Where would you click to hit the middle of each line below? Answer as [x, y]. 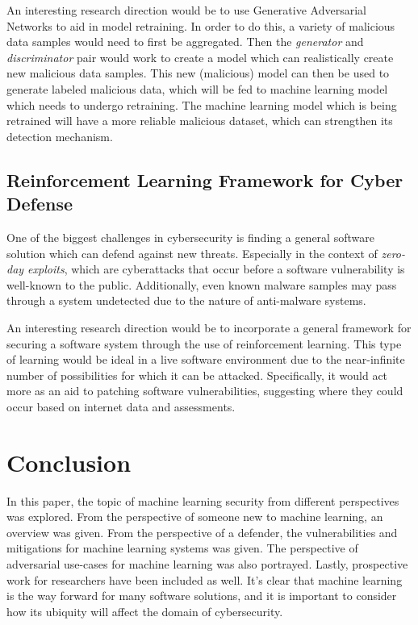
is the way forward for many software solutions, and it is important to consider [202, 596]
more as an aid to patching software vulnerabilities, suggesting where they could [205, 391]
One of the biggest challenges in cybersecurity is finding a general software [190, 237]
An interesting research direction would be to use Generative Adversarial [186, 10]
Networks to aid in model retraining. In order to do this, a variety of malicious [201, 25]
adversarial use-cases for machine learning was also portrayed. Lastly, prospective [207, 563]
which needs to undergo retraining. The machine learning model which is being [202, 104]
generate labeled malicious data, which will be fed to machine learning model [197, 88]
